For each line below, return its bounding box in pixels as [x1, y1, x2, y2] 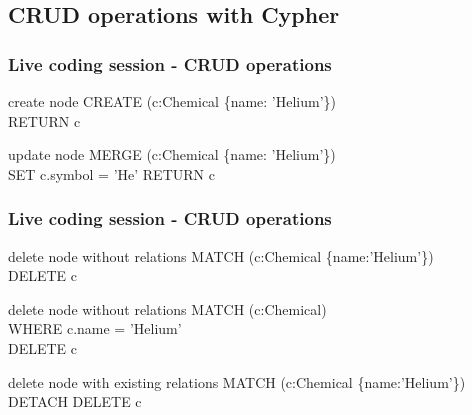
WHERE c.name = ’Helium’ [8, 318, 182, 339]
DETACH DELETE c [8, 391, 142, 412]
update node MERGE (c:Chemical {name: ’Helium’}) [8, 144, 336, 165]
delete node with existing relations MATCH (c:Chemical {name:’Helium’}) [8, 371, 466, 392]
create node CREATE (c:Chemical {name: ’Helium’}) [8, 91, 337, 111]
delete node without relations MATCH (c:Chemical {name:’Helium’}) [8, 245, 434, 266]
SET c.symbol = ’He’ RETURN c [8, 163, 215, 184]
